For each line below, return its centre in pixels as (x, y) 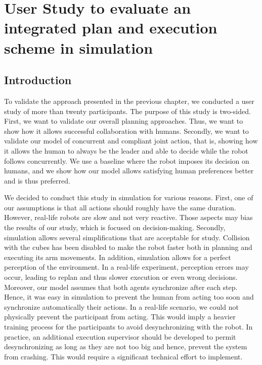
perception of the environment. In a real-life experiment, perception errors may (126, 267)
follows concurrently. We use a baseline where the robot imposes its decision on (127, 160)
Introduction (38, 80)
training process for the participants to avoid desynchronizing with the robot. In (128, 327)
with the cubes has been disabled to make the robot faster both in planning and (128, 247)
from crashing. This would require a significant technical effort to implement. (123, 356)
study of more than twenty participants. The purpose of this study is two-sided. (127, 111)
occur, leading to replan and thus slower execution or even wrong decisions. (121, 277)
